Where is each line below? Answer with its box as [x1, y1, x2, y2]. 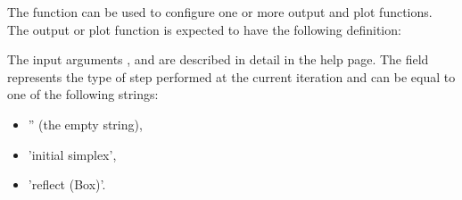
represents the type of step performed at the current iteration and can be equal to [7, 67, 456, 86]
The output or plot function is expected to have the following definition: [7, 20, 401, 38]
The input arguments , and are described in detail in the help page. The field [7, 50, 429, 69]
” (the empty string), [28, 114, 143, 133]
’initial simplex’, [28, 145, 117, 163]
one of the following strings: [7, 85, 159, 104]
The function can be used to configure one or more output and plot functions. [7, 3, 433, 21]
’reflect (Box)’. [28, 175, 106, 194]
